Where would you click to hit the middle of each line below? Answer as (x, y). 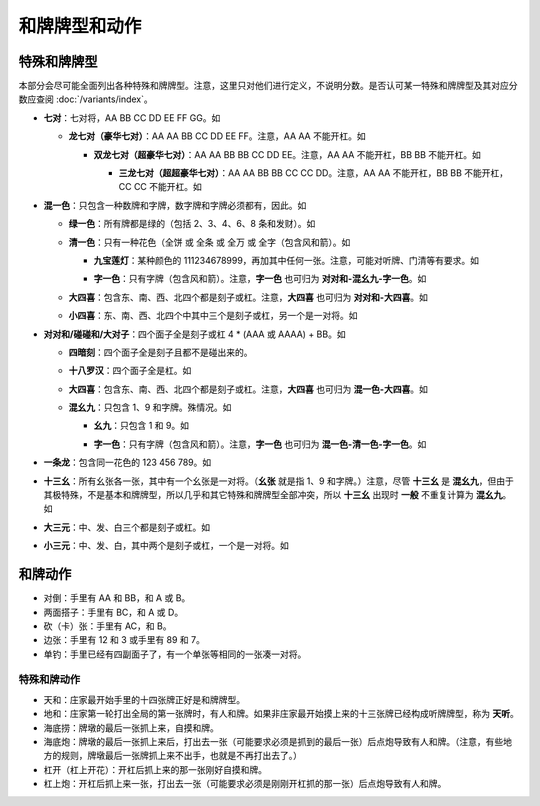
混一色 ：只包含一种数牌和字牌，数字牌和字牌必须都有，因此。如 (175, 205)
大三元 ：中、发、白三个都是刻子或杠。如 (126, 527)
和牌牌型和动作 (80, 26)
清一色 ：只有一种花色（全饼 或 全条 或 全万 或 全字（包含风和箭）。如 (209, 242)
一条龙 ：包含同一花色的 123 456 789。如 (127, 462)
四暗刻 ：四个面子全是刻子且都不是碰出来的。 (160, 352)
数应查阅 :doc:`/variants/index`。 (86, 99)
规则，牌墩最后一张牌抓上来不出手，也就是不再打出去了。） (181, 756)
